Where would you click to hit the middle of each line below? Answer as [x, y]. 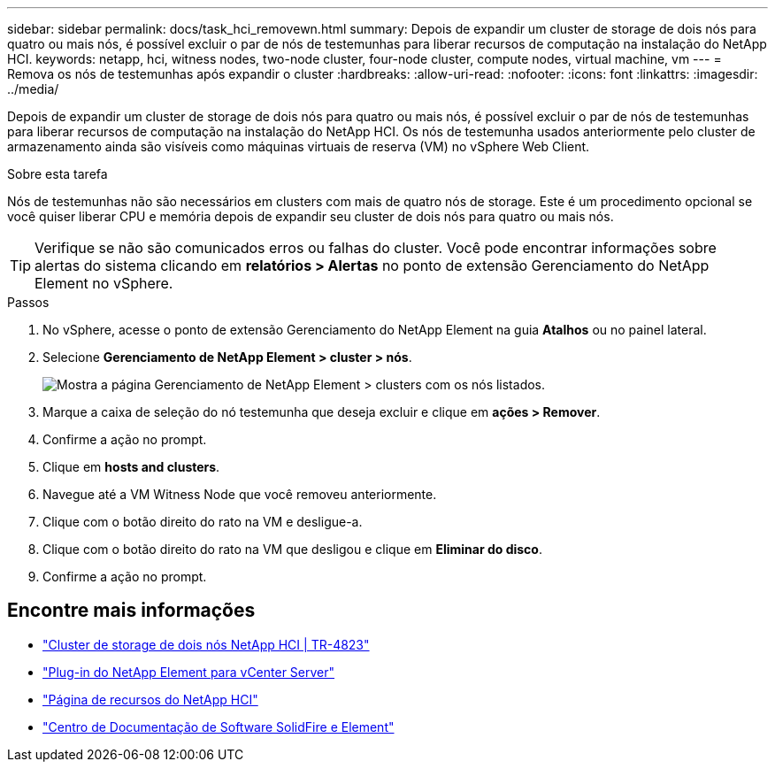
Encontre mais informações [131, 611]
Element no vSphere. [104, 283]
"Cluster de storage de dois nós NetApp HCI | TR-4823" [206, 644]
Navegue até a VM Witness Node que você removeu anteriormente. [240, 494]
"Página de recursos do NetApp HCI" [150, 699]
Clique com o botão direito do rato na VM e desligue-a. [203, 522]
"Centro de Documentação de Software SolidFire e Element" [219, 727]
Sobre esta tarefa [58, 174]
